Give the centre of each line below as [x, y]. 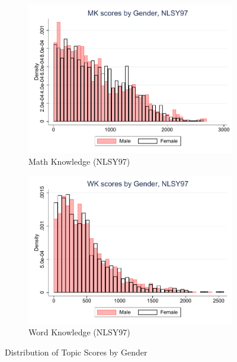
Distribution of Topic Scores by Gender [76, 352]
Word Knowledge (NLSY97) [79, 332]
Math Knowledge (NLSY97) [79, 161]
